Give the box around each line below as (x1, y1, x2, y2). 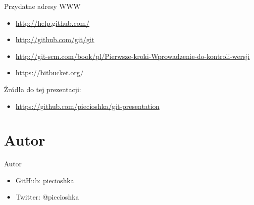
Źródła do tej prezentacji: (4, 84, 81, 94)
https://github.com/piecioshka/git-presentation (15, 101, 160, 111)
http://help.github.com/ (15, 17, 90, 28)
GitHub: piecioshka (15, 175, 74, 185)
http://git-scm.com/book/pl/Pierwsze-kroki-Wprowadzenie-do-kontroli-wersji (15, 51, 250, 61)
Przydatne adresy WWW (4, 1, 81, 11)
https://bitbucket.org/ (15, 67, 84, 78)
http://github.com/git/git (15, 34, 95, 45)
